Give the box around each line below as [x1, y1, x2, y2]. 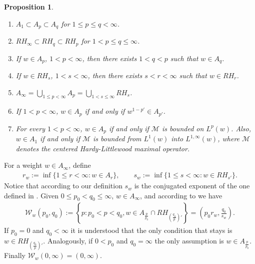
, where [217, 133, 240, 144]
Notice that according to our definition [4, 180, 122, 191]
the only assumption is [154, 235, 224, 246]
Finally [4, 250, 25, 260]
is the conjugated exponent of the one [134, 180, 250, 191]
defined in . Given [4, 190, 59, 200]
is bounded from [93, 133, 141, 144]
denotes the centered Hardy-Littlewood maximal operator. [15, 143, 190, 153]
